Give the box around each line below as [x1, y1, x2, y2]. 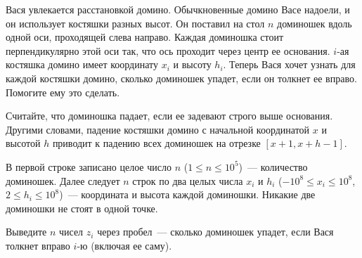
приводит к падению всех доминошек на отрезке [52, 136, 261, 150]
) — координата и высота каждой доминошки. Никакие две [59, 187, 316, 202]
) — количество [238, 159, 308, 174]
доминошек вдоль [277, 15, 352, 30]
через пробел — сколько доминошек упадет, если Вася [97, 224, 334, 239]
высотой [6, 136, 41, 150]
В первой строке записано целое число [6, 159, 172, 174]
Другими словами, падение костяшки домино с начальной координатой [6, 122, 310, 136]
